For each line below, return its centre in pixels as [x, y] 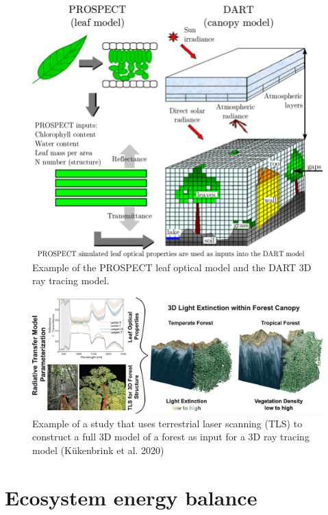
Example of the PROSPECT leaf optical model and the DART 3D [172, 267]
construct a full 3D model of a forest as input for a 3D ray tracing [171, 437]
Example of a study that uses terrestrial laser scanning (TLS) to [167, 423]
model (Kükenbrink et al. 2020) [98, 450]
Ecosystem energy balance [131, 497]
